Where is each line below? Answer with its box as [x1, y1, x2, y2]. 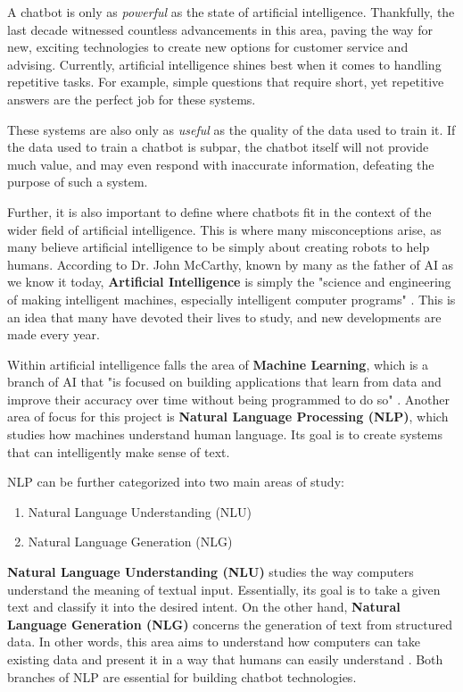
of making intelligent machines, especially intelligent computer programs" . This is [7, 289, 456, 308]
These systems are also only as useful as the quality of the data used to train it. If [7, 120, 456, 138]
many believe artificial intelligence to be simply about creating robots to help [7, 238, 430, 256]
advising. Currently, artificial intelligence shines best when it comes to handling [7, 54, 442, 73]
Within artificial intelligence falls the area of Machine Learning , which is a [7, 354, 429, 373]
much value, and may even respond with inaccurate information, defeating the [7, 154, 434, 173]
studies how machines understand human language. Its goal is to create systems [7, 425, 442, 444]
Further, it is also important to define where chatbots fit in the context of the [7, 202, 432, 221]
